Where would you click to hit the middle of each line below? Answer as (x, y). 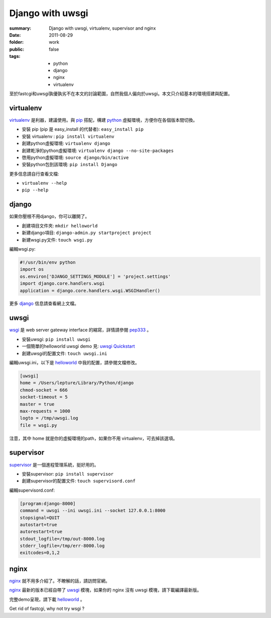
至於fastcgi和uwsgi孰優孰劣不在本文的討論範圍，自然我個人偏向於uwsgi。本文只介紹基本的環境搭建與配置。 (121, 94)
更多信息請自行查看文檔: (34, 174)
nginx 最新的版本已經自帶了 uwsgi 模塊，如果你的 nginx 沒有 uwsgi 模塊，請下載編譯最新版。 (105, 590)
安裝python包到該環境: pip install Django (70, 165)
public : (17, 49)
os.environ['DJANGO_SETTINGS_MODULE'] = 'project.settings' (95, 276)
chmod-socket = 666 (44, 390)
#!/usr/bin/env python (48, 262)
